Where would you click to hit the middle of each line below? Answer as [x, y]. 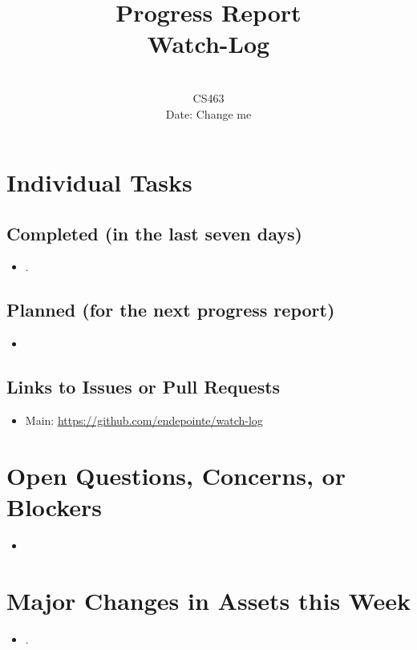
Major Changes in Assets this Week [208, 600]
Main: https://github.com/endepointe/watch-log [144, 420]
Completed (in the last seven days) [154, 233]
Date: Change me [208, 113]
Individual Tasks [99, 182]
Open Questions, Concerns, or [176, 475]
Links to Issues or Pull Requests [144, 387]
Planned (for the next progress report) [171, 310]
